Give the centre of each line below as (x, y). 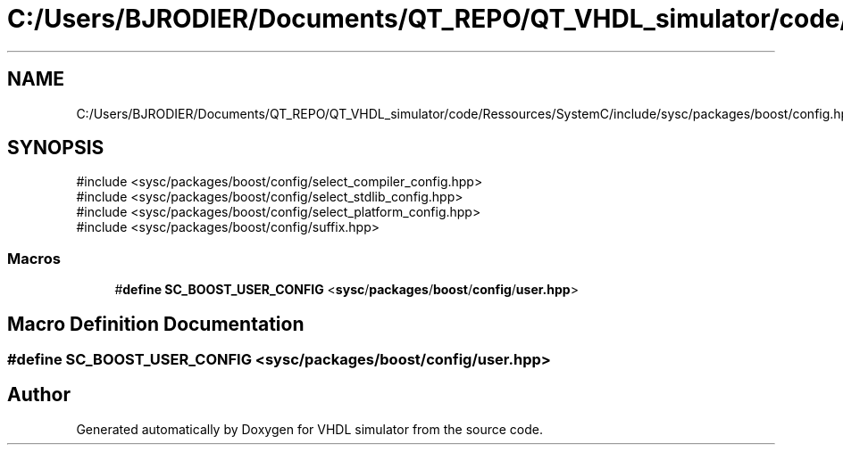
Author (39, 395)
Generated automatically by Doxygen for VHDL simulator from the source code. (310, 429)
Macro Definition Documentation (156, 324)
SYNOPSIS (56, 148)
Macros (34, 258)
